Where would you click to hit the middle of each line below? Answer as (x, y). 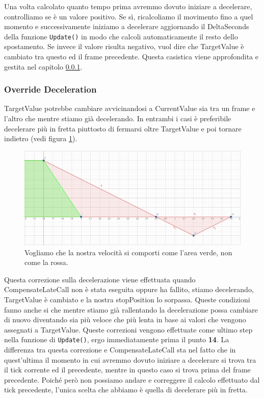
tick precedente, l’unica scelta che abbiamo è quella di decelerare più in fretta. (126, 390)
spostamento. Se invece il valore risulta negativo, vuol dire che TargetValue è (124, 46)
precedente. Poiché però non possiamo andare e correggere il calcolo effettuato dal (132, 379)
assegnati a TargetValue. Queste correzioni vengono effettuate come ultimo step (128, 329)
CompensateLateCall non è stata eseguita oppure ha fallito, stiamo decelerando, (129, 289)
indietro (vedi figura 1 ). (41, 138)
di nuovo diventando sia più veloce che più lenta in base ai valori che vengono (125, 319)
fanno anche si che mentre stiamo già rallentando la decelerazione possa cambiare (131, 309)
